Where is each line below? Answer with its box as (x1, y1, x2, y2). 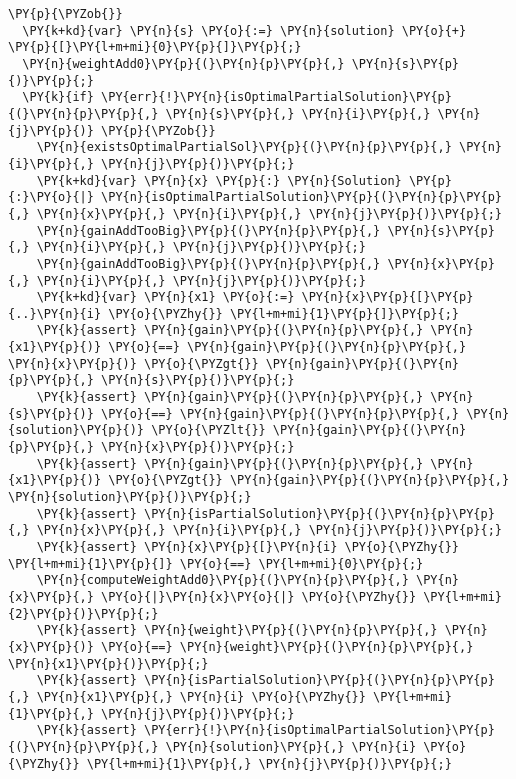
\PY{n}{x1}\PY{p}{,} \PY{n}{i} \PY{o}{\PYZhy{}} (36, 689, 366, 704)
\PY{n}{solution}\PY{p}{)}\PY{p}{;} (8, 490, 252, 505)
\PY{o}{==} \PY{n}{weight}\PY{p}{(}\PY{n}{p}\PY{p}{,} (101, 639, 474, 654)
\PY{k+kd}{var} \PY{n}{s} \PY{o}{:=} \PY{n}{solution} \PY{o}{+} (22, 23, 467, 38)
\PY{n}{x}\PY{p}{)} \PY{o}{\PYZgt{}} (8, 356, 259, 371)
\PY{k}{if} (22, 90, 94, 105)
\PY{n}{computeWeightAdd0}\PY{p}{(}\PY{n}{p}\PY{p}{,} (36, 573, 409, 588)
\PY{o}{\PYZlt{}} (151, 423, 266, 438)
